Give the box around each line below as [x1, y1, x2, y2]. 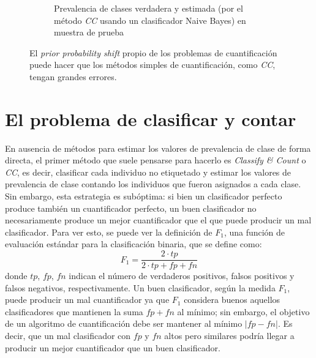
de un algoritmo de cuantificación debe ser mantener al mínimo [5, 317, 243, 330]
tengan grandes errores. [29, 70, 117, 83]
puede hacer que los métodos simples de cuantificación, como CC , [29, 58, 276, 71]
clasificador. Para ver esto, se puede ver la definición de [5, 225, 213, 238]
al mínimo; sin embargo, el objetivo [177, 305, 310, 318]
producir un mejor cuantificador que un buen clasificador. [5, 341, 220, 354]
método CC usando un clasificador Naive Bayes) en [54, 13, 246, 26]
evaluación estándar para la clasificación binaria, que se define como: [5, 237, 262, 250]
